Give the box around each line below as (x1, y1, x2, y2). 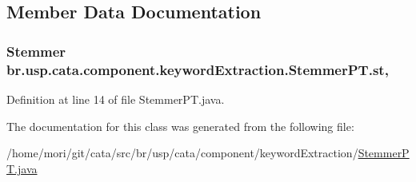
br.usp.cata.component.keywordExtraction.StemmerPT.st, (6, 59, 389, 79)
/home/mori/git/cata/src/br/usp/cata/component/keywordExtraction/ (6, 144, 358, 161)
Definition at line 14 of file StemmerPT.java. (6, 90, 225, 107)
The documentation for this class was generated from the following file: (6, 117, 354, 134)
